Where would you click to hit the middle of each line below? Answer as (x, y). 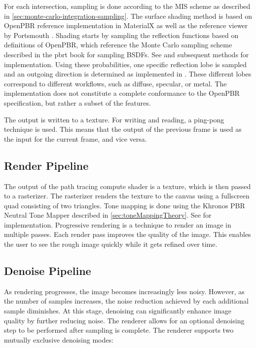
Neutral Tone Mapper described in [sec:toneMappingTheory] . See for (108, 215)
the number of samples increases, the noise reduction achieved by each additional (126, 301)
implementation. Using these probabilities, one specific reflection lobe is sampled (126, 64)
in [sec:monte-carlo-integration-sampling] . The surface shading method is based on (128, 16)
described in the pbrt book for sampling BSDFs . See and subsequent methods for (127, 54)
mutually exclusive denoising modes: (59, 339)
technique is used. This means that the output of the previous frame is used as (123, 129)
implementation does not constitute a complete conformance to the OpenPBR (122, 93)
